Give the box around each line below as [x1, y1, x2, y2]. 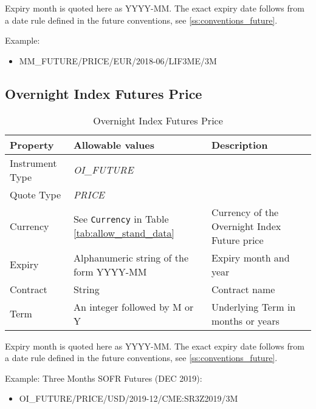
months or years [211, 313, 280, 328]
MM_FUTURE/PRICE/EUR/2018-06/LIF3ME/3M [19, 54, 217, 67]
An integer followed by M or [73, 299, 194, 314]
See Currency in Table [73, 212, 169, 226]
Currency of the [211, 204, 279, 219]
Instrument [10, 155, 57, 170]
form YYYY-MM [73, 264, 147, 279]
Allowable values [73, 137, 155, 152]
